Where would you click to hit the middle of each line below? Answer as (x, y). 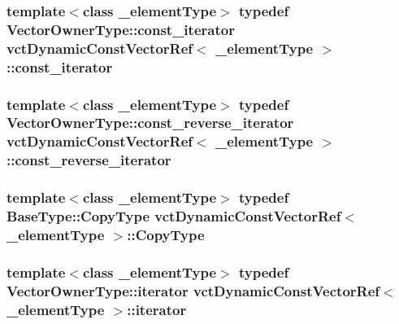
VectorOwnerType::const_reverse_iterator (150, 123)
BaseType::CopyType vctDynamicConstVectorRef (174, 216)
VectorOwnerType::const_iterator (121, 29)
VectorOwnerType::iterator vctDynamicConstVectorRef (193, 290)
